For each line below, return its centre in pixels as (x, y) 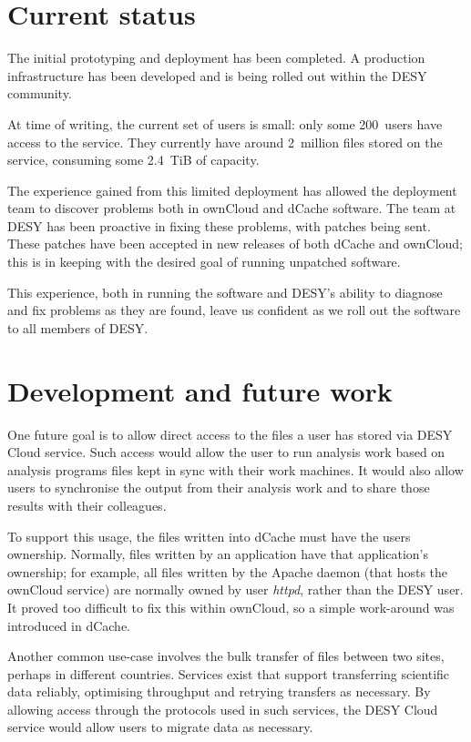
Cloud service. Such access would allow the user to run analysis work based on (226, 452)
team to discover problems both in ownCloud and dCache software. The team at (232, 208)
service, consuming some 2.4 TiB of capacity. (133, 160)
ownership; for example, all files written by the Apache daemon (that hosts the (228, 571)
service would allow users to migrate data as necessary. (160, 727)
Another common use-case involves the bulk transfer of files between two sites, (226, 656)
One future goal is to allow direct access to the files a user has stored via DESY (230, 434)
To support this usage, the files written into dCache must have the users (209, 536)
